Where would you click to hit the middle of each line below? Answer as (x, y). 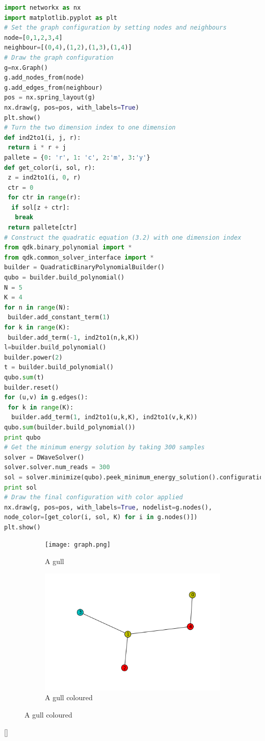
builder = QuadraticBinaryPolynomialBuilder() (85, 267)
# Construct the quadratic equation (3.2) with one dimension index (123, 237)
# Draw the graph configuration (59, 57)
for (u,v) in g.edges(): (46, 398)
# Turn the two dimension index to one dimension (90, 128)
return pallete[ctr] (43, 228)
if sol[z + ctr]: (41, 207)
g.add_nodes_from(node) (44, 78)
